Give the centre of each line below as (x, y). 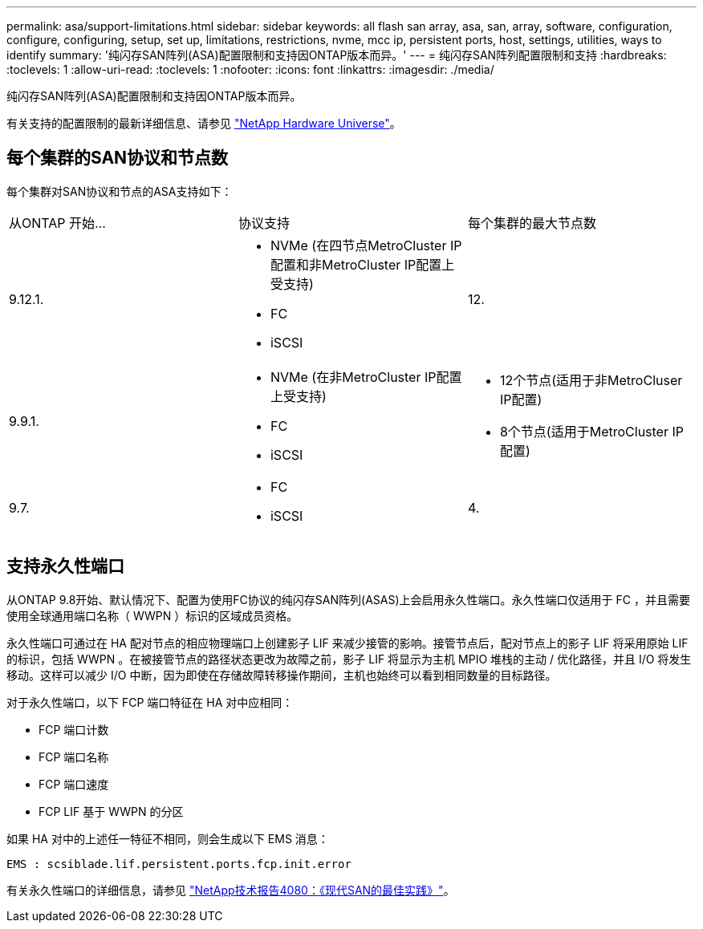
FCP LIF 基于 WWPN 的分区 (111, 811)
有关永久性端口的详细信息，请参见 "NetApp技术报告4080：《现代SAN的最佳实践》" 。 (231, 890)
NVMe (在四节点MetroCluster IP (366, 245)
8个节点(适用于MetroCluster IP (591, 431)
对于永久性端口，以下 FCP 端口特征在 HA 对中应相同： (150, 702)
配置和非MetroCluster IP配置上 (362, 264)
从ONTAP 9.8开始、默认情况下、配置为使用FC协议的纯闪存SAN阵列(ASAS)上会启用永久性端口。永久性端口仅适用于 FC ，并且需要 (348, 599)
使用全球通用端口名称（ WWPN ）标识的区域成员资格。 (152, 615)
